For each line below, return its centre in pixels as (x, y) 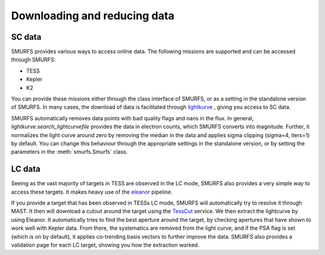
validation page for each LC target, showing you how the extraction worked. (105, 245)
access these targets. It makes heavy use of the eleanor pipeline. (92, 192)
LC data (26, 169)
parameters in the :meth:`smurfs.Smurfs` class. (70, 152)
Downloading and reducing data (93, 16)
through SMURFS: (33, 60)
